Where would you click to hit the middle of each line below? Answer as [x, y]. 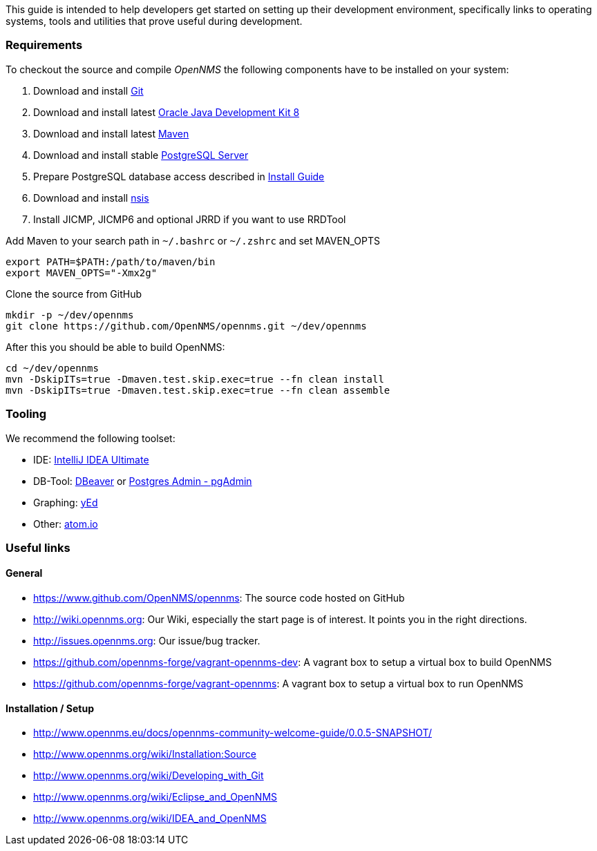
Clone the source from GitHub [74, 294]
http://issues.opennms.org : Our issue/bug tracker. [147, 641]
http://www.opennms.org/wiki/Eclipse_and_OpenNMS [155, 797]
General [24, 573]
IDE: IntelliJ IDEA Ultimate [91, 459]
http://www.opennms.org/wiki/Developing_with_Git [149, 776]
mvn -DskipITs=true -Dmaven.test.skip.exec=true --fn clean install [195, 379]
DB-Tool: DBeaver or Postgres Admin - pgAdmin [143, 481]
